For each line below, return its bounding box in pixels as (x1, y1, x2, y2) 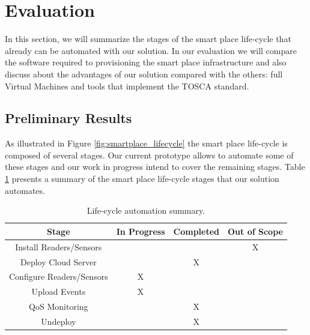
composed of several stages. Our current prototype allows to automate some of (5, 148, 294, 161)
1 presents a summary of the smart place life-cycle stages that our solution (5, 172, 279, 185)
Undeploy (41, 315, 76, 327)
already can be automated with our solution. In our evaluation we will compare (5, 44, 297, 56)
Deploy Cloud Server (20, 255, 97, 268)
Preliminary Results (5, 109, 132, 127)
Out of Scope (228, 225, 283, 237)
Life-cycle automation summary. (87, 204, 205, 217)
